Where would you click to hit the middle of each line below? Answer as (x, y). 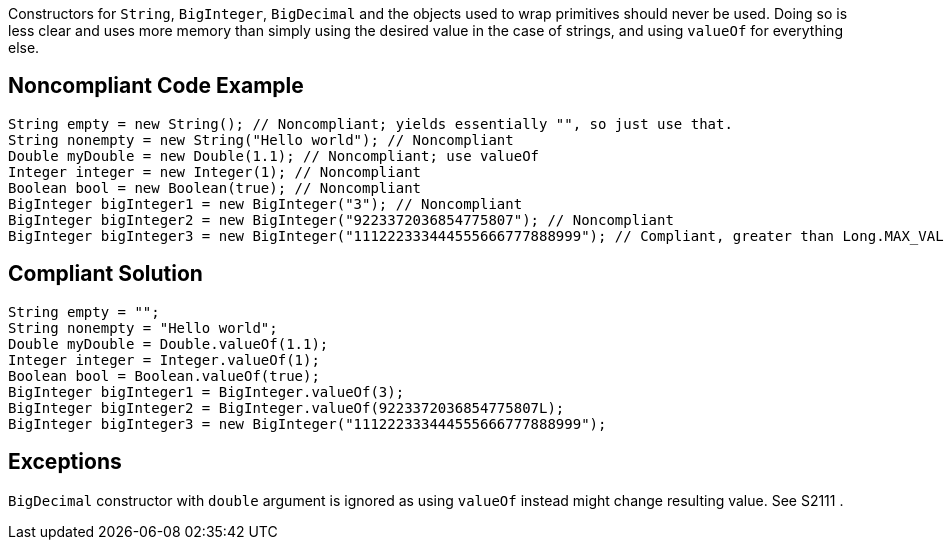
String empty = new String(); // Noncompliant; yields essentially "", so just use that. (370, 123)
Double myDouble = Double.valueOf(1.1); (168, 343)
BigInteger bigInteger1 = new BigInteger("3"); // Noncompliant (265, 203)
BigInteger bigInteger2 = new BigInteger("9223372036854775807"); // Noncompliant (341, 219)
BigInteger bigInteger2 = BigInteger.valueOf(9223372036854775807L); (286, 407)
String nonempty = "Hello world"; (143, 327)
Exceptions (65, 462)
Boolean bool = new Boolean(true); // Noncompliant (215, 187)
